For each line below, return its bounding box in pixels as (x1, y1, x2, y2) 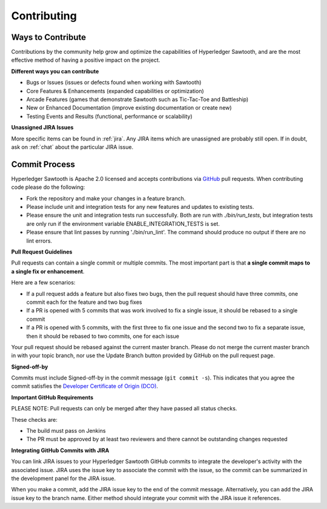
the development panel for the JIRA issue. (11, 475, 116, 482)
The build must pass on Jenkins (26, 427, 106, 435)
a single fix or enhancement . (11, 268, 85, 275)
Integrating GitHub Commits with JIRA (11, 447, 110, 454)
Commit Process (11, 159, 76, 169)
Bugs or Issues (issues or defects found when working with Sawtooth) (26, 79, 202, 86)
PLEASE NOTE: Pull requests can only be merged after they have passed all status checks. (11, 405, 237, 412)
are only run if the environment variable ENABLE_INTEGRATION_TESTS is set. (26, 220, 220, 227)
